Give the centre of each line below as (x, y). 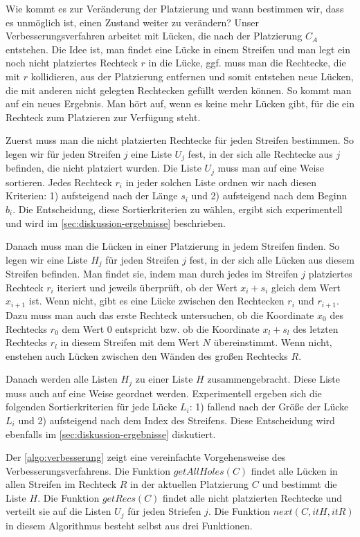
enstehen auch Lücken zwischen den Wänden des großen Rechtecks (147, 355)
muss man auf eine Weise (271, 168)
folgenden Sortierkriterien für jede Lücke (91, 407)
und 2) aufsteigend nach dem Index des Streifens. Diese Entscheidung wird (177, 420)
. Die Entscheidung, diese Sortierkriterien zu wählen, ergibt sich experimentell (178, 209)
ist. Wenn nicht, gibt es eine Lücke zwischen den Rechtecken (156, 301)
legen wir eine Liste (47, 259)
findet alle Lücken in (294, 470)
